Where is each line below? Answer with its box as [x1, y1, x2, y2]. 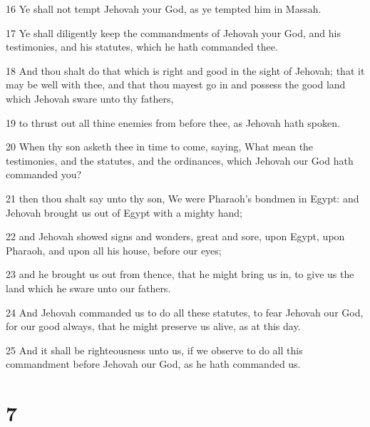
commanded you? [6, 167, 82, 182]
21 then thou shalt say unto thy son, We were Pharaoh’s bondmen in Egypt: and [6, 190, 359, 205]
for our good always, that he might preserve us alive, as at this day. [6, 319, 301, 334]
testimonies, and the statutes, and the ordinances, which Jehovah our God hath [6, 153, 354, 168]
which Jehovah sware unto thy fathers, [6, 91, 174, 106]
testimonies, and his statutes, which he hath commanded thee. [6, 39, 278, 54]
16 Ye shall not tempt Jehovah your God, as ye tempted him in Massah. [6, 1, 322, 16]
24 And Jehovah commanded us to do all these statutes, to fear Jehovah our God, [6, 304, 364, 319]
